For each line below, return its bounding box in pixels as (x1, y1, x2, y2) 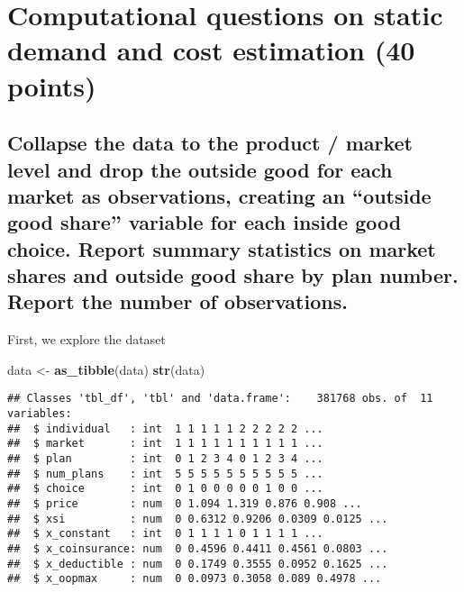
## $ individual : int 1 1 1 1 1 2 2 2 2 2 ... (7, 422, 323, 435)
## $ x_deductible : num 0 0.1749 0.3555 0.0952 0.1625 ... (7, 557, 388, 570)
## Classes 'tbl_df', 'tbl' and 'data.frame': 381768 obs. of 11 (7, 392, 433, 405)
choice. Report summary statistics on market (7, 234, 436, 262)
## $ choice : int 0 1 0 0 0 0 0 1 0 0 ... (7, 482, 323, 496)
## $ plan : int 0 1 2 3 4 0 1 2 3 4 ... (7, 452, 323, 466)
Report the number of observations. (7, 287, 348, 315)
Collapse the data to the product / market (7, 129, 413, 157)
